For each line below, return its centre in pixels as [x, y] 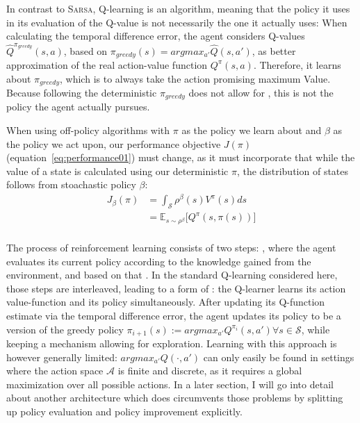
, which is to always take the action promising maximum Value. [195, 78]
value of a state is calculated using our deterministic [117, 171]
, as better [274, 50]
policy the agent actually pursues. [78, 107]
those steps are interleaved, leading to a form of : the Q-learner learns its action [176, 288]
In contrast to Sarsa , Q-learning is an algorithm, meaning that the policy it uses [178, 8]
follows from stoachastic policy [71, 184]
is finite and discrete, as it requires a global [210, 371]
